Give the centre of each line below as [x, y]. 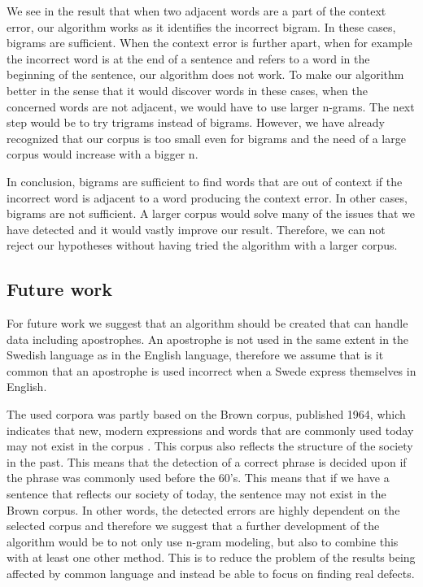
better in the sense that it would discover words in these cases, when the [187, 90]
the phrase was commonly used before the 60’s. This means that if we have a [198, 478]
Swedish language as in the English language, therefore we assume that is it [195, 355]
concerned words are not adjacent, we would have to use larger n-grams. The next [211, 106]
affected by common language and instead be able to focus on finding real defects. [211, 574]
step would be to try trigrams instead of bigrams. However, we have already [196, 122]
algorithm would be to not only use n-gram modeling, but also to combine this [203, 541]
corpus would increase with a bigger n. [102, 154]
